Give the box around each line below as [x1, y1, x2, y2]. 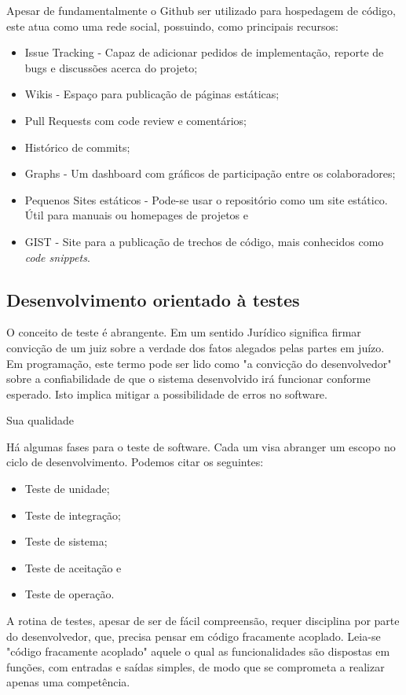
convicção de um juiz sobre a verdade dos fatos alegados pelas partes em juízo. [6, 339, 385, 355]
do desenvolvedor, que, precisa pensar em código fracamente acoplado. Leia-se [6, 627, 381, 644]
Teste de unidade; [24, 480, 110, 497]
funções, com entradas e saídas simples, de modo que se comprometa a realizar [6, 658, 385, 675]
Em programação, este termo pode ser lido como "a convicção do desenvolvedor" [6, 355, 392, 371]
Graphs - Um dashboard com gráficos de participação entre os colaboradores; [24, 165, 396, 182]
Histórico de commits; [24, 138, 130, 155]
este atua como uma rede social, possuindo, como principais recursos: [6, 17, 338, 34]
